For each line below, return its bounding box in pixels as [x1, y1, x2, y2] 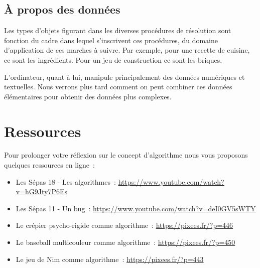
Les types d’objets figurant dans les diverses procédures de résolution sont [4, 25, 231, 36]
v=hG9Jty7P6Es [16, 186, 68, 197]
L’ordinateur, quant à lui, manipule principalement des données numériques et [4, 71, 245, 82]
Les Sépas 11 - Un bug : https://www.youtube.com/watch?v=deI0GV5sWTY [16, 203, 256, 213]
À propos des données [4, 2, 120, 17]
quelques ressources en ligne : [4, 160, 95, 170]
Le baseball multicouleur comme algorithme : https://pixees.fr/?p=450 [16, 237, 235, 247]
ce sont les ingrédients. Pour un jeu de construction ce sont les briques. [4, 54, 222, 65]
